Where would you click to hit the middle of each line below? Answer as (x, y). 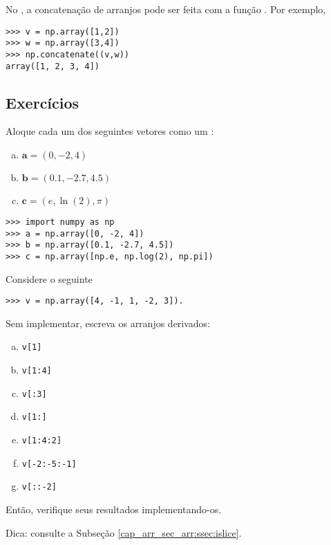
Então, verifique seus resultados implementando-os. (114, 509)
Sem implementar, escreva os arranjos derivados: (108, 323)
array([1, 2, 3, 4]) (53, 66)
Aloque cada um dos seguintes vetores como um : (110, 131)
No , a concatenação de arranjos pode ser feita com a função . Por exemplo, (166, 9)
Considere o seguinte (49, 278)
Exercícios (42, 102)
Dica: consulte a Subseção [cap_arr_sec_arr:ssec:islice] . (124, 532)
